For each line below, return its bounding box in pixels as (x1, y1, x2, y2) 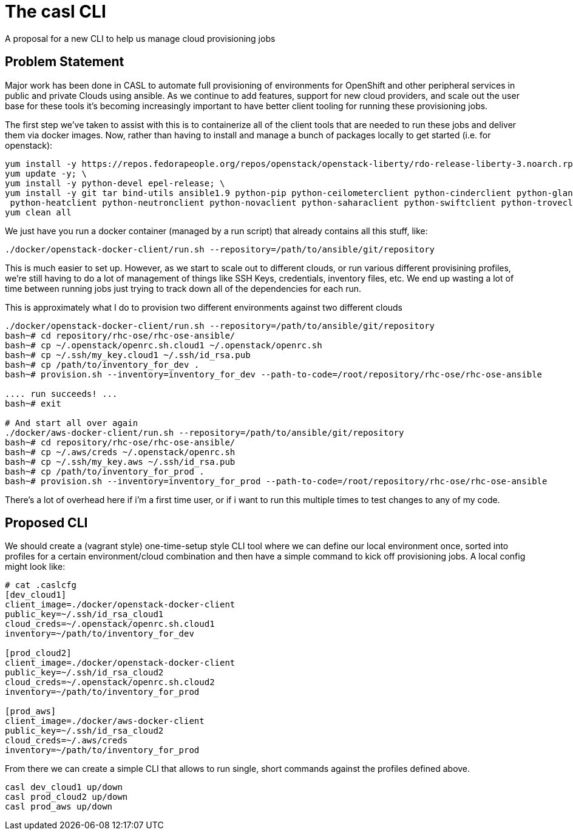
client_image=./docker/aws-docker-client (5, 716, 205, 726)
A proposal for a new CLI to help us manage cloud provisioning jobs (5, 33, 276, 44)
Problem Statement (5, 54, 124, 70)
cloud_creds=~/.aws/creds (5, 735, 128, 746)
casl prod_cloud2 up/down (5, 792, 128, 802)
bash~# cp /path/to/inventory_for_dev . (5, 359, 200, 370)
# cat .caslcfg (5, 580, 77, 590)
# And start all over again (5, 417, 138, 428)
